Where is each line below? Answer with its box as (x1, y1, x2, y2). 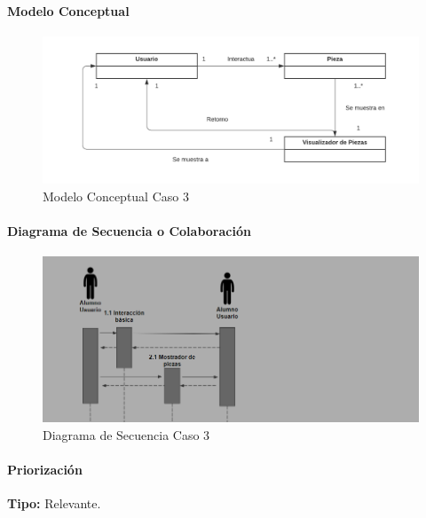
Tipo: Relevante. (7, 494, 101, 513)
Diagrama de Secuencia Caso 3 (43, 425, 210, 443)
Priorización (7, 460, 83, 479)
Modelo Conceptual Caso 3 (43, 186, 189, 205)
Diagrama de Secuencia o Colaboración (7, 222, 251, 240)
